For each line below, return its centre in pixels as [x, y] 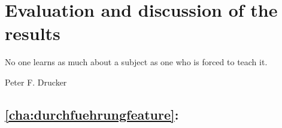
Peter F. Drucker [36, 82]
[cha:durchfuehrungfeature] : [92, 114]
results [33, 33]
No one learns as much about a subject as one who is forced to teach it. [136, 62]
